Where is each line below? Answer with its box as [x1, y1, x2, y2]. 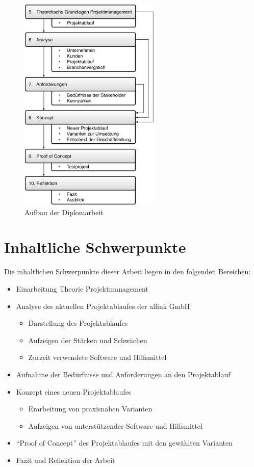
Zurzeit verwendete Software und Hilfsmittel [28, 352, 167, 362]
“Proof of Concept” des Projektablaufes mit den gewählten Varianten [16, 437, 233, 448]
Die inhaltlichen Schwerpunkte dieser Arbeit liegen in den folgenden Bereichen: [4, 266, 251, 277]
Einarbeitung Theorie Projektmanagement [16, 283, 148, 294]
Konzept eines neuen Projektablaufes [16, 386, 132, 397]
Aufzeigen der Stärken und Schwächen [28, 334, 147, 345]
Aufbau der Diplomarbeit [24, 206, 104, 217]
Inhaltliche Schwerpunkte [4, 237, 186, 257]
